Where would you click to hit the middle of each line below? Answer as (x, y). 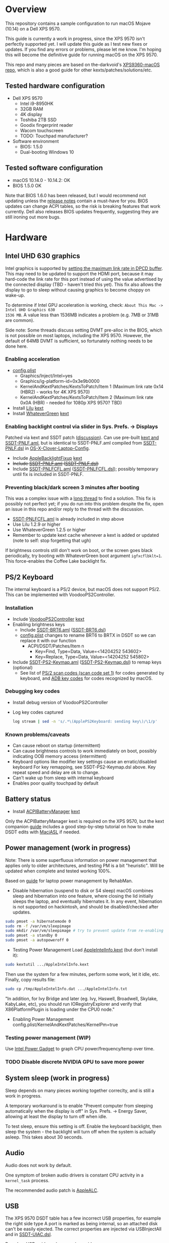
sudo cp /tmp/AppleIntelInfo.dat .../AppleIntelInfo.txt (66, 989)
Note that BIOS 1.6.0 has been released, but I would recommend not (76, 195)
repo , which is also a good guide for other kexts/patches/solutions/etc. (79, 70)
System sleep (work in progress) (58, 1078)
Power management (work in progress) (68, 848)
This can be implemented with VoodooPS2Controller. (60, 595)
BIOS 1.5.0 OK (27, 186)
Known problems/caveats (38, 735)
